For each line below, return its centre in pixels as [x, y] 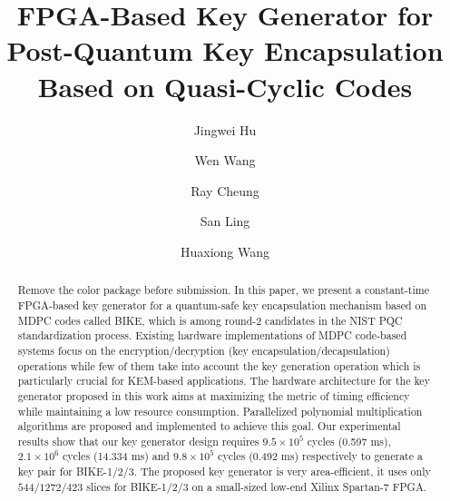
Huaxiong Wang [225, 251]
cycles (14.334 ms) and [116, 456]
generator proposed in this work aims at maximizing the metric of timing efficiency [214, 395]
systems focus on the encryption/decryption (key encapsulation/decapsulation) [204, 350]
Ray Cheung [225, 190]
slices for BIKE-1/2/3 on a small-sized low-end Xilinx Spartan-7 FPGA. [257, 486]
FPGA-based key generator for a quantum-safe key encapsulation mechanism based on [222, 305]
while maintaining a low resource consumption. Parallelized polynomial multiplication [220, 411]
